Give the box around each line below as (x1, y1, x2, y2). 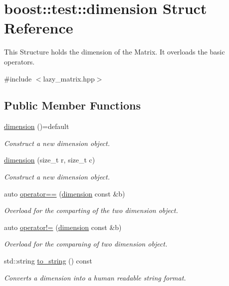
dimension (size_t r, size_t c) (4, 154, 95, 165)
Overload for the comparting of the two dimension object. (4, 205, 178, 215)
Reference (4, 17, 73, 38)
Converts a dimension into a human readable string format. (4, 272, 186, 282)
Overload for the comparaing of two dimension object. (4, 238, 168, 249)
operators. (4, 56, 35, 66)
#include (4, 73, 32, 83)
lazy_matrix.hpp (43, 73, 95, 83)
